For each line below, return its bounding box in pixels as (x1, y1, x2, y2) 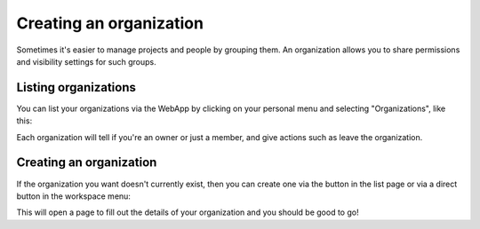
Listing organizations (16, 80, 137, 95)
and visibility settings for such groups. (16, 56, 156, 67)
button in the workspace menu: (16, 191, 131, 201)
